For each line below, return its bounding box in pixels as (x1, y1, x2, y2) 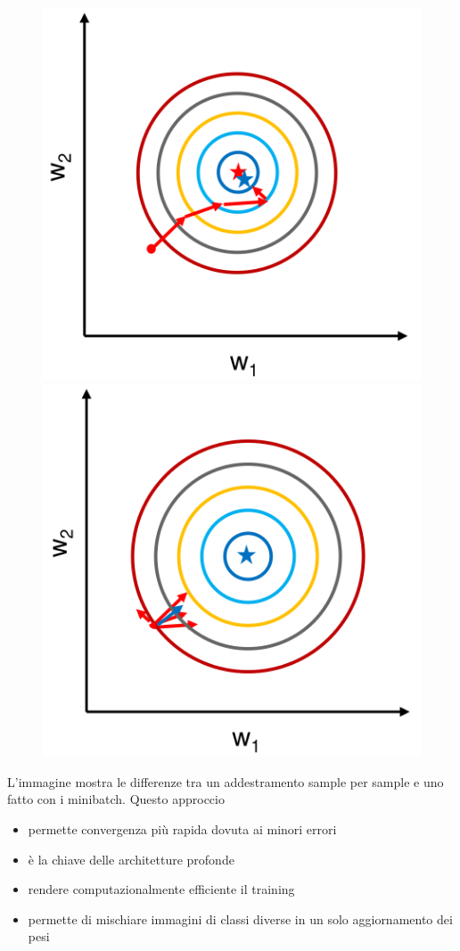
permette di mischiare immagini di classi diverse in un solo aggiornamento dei (28, 909, 453, 928)
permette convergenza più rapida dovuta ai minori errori (28, 819, 337, 838)
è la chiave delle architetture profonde (28, 849, 234, 868)
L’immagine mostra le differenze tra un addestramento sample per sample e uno (7, 772, 444, 791)
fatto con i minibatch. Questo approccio (7, 790, 225, 808)
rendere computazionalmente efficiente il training (28, 880, 295, 898)
